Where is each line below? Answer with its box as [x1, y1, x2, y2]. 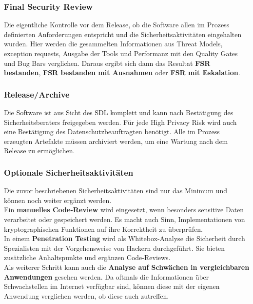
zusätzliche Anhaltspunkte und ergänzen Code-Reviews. [4, 252, 171, 263]
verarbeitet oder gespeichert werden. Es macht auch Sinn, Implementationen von [4, 214, 245, 224]
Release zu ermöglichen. [4, 145, 75, 156]
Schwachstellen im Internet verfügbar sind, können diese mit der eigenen [4, 281, 220, 291]
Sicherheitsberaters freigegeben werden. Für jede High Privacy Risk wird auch [4, 117, 237, 127]
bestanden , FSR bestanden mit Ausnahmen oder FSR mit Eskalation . [4, 67, 240, 78]
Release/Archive [4, 88, 70, 100]
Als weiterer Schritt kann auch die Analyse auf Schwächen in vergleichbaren [4, 262, 250, 272]
